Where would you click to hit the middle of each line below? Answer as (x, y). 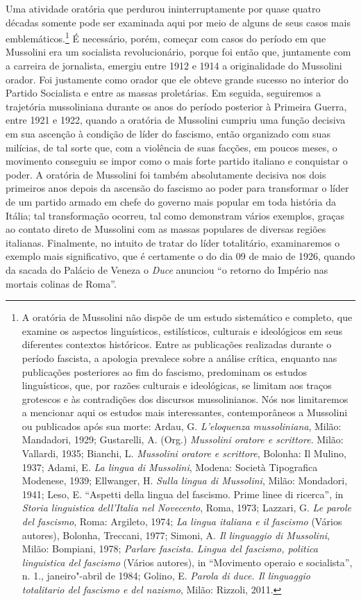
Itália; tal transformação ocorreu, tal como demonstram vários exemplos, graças (175, 215)
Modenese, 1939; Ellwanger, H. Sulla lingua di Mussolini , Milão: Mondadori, (185, 480)
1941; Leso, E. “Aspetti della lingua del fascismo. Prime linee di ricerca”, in (183, 494)
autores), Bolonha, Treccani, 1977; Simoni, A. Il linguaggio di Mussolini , (176, 535)
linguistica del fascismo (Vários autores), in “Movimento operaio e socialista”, (187, 562)
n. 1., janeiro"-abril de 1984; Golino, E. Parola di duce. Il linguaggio (166, 576)
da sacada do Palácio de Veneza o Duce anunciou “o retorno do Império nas (167, 269)
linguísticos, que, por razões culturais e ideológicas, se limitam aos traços (177, 385)
